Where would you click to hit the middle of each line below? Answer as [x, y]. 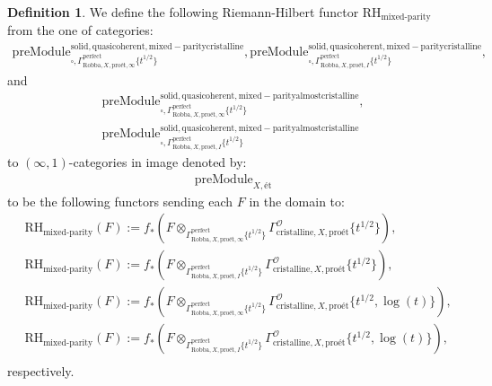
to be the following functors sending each [120, 201]
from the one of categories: [80, 30]
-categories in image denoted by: [158, 162]
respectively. [41, 371]
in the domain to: [297, 201]
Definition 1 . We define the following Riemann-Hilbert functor [183, 12]
